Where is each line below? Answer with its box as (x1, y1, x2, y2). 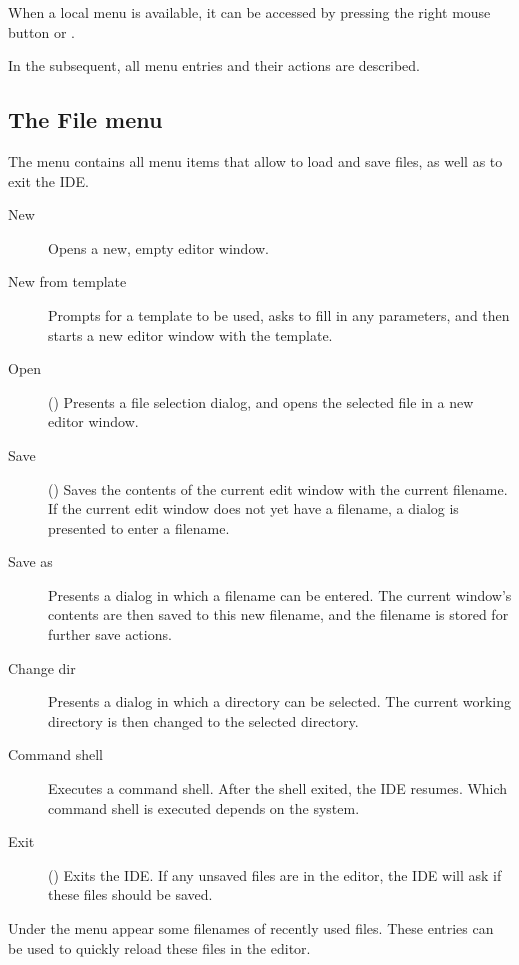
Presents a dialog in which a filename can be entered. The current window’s (48, 584, 512, 605)
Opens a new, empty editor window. (48, 237, 270, 258)
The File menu (8, 104, 163, 135)
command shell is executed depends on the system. (48, 797, 360, 818)
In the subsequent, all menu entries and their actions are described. (8, 55, 420, 76)
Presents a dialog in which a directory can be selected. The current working (48, 691, 512, 712)
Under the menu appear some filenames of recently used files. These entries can (8, 918, 494, 939)
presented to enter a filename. (48, 517, 230, 538)
